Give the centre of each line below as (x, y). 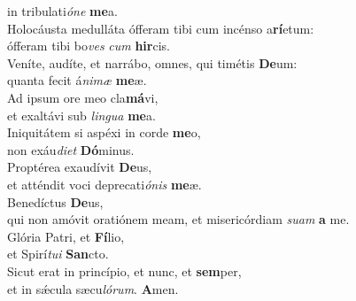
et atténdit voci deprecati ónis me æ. (104, 184)
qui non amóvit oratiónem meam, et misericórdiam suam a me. (178, 219)
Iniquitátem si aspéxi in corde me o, (104, 132)
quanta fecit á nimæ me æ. (77, 80)
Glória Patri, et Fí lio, (66, 236)
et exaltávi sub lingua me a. (81, 115)
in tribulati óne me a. (62, 11)
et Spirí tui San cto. (58, 254)
